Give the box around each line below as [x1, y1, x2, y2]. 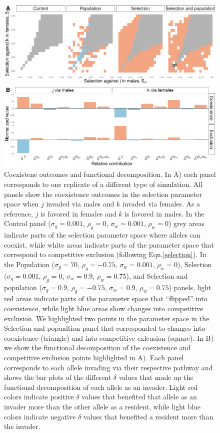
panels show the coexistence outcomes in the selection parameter [4, 188, 202, 199]
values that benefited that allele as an [81, 391, 197, 402]
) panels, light [168, 282, 211, 292]
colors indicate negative [4, 411, 76, 421]
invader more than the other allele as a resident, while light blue [4, 401, 201, 411]
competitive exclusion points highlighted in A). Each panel [4, 352, 184, 362]
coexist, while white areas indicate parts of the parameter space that [4, 239, 214, 250]
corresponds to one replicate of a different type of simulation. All [4, 179, 203, 189]
